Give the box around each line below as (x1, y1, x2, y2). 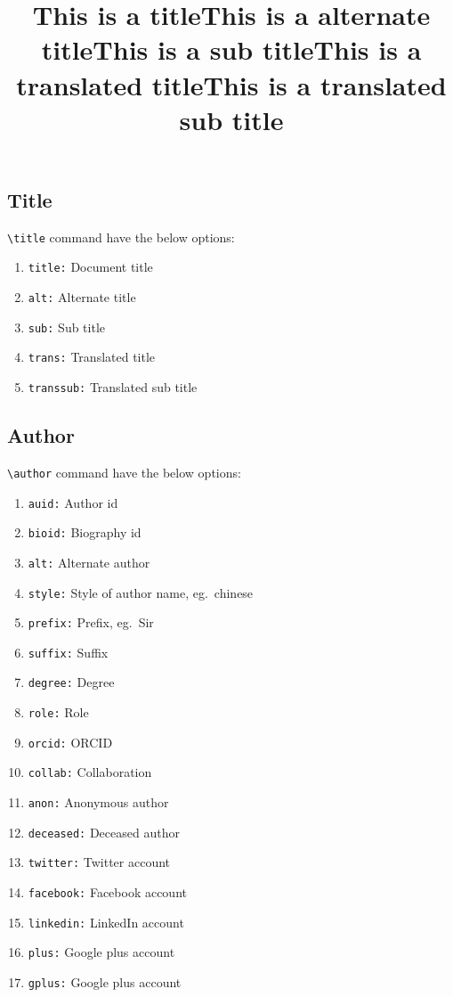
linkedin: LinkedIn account (28, 912, 184, 931)
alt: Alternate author (28, 552, 150, 571)
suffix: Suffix (28, 642, 109, 661)
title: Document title (28, 257, 153, 276)
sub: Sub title (28, 317, 106, 336)
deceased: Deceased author (28, 822, 180, 841)
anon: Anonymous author (28, 793, 169, 812)
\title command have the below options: (7, 227, 235, 246)
